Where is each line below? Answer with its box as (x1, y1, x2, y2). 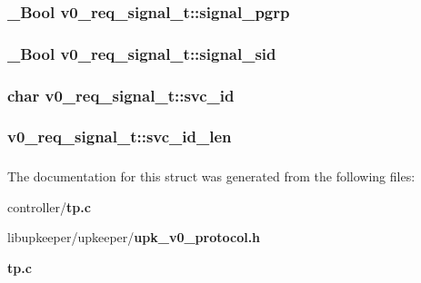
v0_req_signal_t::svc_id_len (7, 125, 232, 148)
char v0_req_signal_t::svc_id (7, 83, 235, 106)
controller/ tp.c (7, 197, 91, 216)
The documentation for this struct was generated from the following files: (7, 167, 416, 186)
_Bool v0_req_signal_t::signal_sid (7, 42, 276, 64)
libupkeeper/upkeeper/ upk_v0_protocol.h (7, 228, 261, 247)
